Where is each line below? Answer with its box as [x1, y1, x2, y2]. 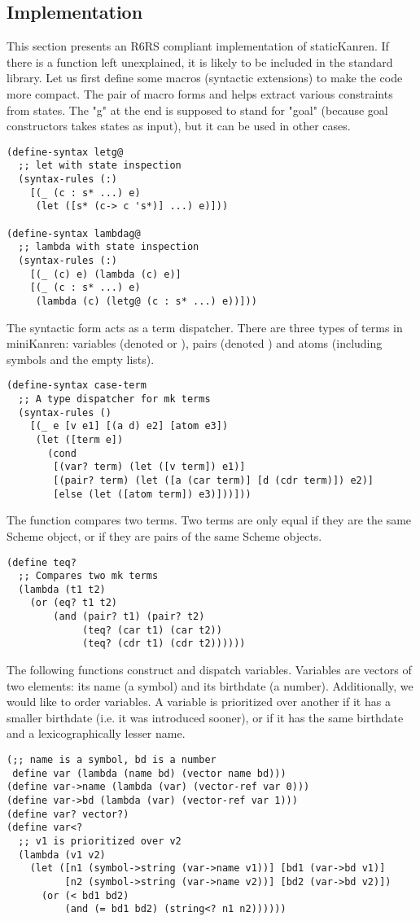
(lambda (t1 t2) [18, 583, 106, 595]
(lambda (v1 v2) [18, 849, 106, 861]
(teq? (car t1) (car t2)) [82, 624, 222, 636]
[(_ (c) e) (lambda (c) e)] [29, 268, 182, 280]
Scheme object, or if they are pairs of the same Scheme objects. [7, 527, 322, 544]
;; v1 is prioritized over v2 [18, 835, 182, 848]
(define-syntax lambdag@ [7, 227, 141, 239]
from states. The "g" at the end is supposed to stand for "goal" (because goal [7, 101, 388, 118]
